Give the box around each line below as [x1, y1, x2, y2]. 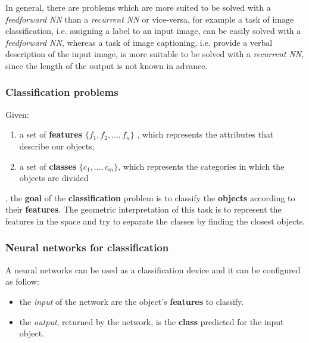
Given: [5, 108, 29, 120]
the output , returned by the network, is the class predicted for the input [19, 315, 284, 328]
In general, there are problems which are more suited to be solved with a [5, 1, 271, 13]
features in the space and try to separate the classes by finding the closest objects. [5, 214, 305, 227]
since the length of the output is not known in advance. [5, 59, 208, 71]
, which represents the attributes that [137, 128, 274, 141]
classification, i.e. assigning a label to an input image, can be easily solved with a [5, 24, 301, 37]
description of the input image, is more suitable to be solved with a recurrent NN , [5, 48, 304, 60]
